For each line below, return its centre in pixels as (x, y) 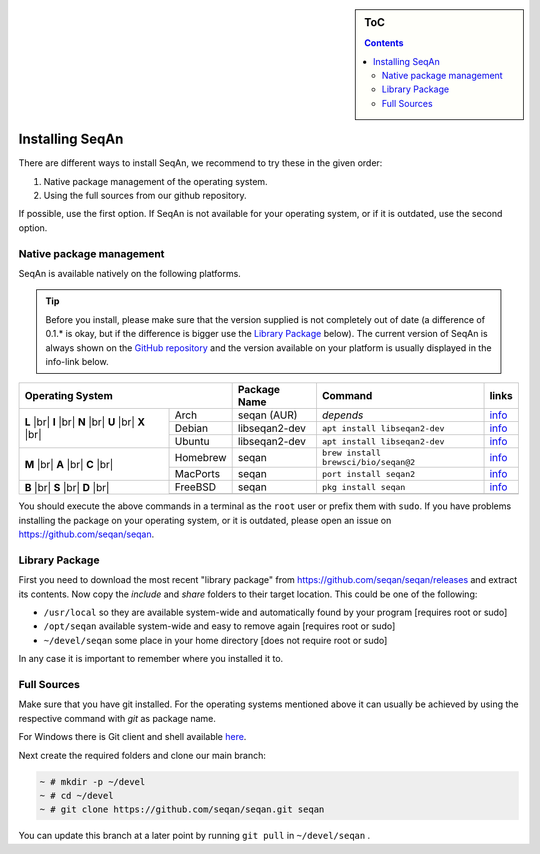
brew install (351, 453)
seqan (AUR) (267, 415)
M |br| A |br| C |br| (69, 464)
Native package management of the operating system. (156, 181)
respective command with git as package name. (117, 718)
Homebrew (200, 458)
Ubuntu (192, 442)
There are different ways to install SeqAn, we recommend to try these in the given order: (200, 163)
